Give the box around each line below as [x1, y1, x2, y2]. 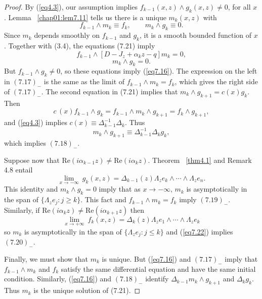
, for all [228, 2, 251, 12]
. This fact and [80, 194, 126, 205]
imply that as [99, 184, 141, 194]
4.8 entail [4, 164, 33, 175]
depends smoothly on [34, 30, 100, 40]
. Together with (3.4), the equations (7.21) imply [4, 40, 155, 50]
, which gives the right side [174, 76, 258, 87]
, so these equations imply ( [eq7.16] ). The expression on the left [60, 66, 257, 76]
